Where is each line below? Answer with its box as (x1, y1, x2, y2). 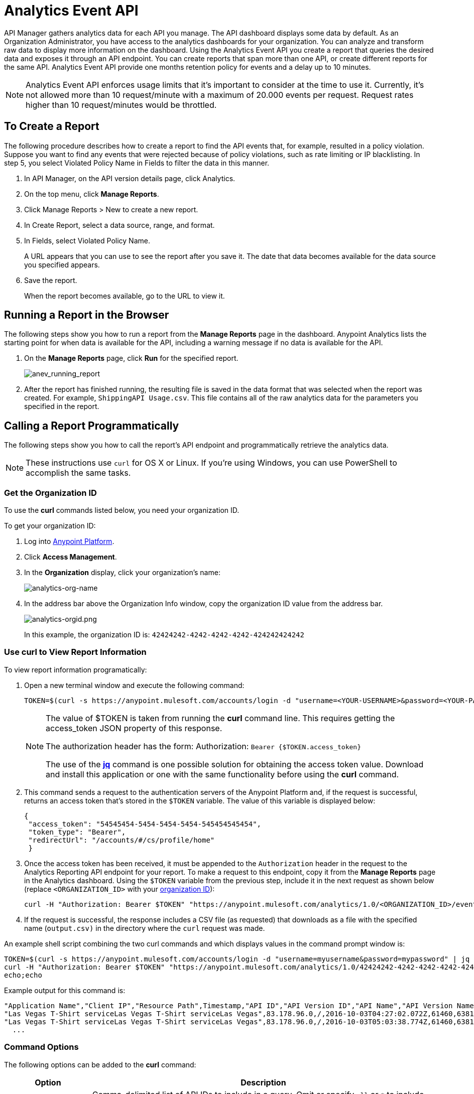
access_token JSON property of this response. (46, 723, 222, 733)
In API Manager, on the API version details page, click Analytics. (24, 174, 235, 183)
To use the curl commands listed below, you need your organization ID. (4, 506, 240, 515)
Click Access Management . (24, 553, 117, 562)
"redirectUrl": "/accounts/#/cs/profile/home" (28, 836, 215, 844)
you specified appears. (24, 260, 100, 269)
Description (241, 1077, 286, 1087)
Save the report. (24, 276, 77, 285)
